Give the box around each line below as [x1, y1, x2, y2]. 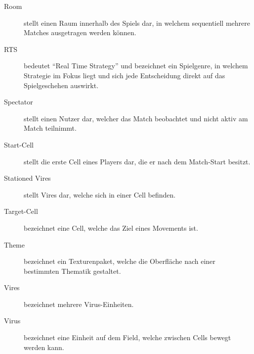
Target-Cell [4, 206, 38, 216]
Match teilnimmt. [24, 123, 77, 133]
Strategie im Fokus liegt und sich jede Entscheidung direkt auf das [24, 70, 225, 80]
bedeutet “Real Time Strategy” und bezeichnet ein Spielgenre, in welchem [24, 60, 248, 71]
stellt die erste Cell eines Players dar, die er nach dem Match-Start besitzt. [24, 156, 251, 166]
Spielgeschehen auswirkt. [24, 80, 99, 90]
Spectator [4, 97, 33, 107]
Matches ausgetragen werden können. [24, 27, 136, 38]
